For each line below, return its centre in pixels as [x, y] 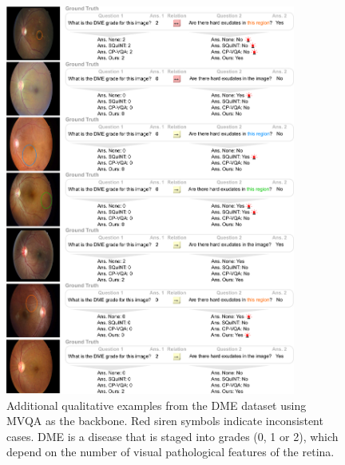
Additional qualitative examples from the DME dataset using [157, 405]
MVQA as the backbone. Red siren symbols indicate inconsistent [165, 421]
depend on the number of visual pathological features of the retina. [171, 452]
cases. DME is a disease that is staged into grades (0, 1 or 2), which [172, 436]
